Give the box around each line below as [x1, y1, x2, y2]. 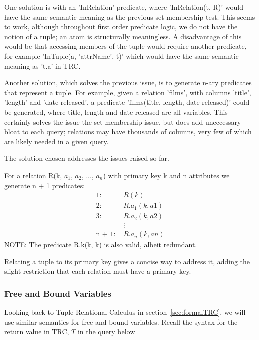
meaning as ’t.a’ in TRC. [4, 60, 81, 71]
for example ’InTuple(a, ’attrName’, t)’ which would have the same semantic [4, 50, 239, 61]
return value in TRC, [4, 326, 69, 337]
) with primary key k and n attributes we [103, 169, 230, 180]
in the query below [77, 326, 135, 337]
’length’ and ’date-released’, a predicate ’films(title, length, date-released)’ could [4, 97, 250, 107]
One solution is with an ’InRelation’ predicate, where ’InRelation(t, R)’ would [4, 2, 244, 12]
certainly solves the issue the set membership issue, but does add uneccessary [4, 116, 241, 127]
